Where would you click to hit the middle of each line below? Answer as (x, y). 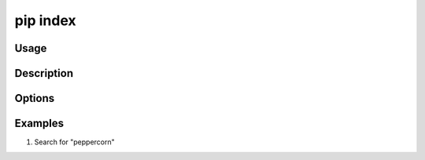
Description (44, 73)
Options (35, 98)
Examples (39, 124)
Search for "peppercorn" (75, 142)
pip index (45, 20)
